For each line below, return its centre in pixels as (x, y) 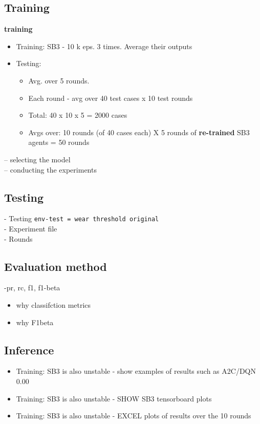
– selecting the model (37, 159)
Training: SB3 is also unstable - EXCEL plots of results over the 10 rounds (134, 416)
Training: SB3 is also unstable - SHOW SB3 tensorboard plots (114, 398)
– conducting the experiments (50, 169)
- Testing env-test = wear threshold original (82, 218)
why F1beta (35, 322)
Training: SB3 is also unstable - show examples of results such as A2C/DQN (136, 371)
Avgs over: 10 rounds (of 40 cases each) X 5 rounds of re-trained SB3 (139, 132)
